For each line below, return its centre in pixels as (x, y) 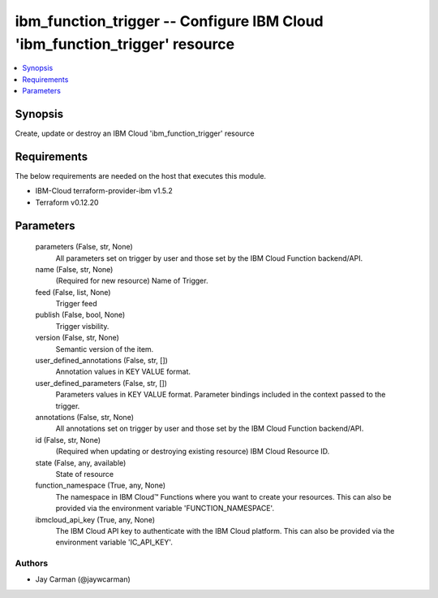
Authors (32, 563)
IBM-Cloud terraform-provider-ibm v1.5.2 (104, 191)
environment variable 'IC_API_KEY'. (114, 542)
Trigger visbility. (82, 326)
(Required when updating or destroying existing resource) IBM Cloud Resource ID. (193, 452)
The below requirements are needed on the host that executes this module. (141, 175)
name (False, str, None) (74, 269)
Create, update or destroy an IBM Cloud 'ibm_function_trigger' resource (135, 133)
